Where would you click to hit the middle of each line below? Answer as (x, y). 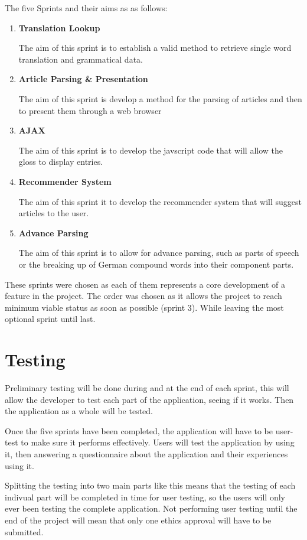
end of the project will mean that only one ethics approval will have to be (138, 520)
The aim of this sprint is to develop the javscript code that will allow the (151, 150)
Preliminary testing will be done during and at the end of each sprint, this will (147, 388)
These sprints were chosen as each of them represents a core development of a (145, 284)
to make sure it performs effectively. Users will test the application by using (158, 442)
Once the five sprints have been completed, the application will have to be (139, 430)
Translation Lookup (59, 27)
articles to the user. (54, 213)
